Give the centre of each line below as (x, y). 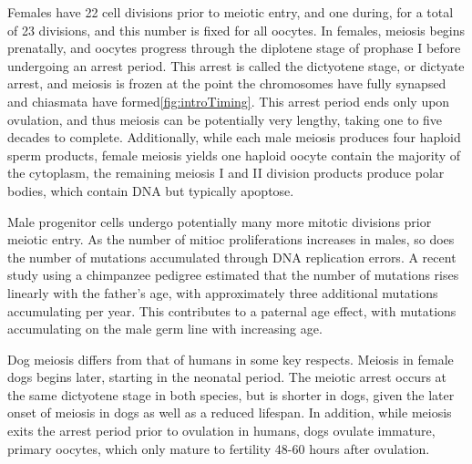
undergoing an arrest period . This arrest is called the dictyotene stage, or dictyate (236, 65)
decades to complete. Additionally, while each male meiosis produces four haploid (234, 137)
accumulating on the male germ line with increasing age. (165, 329)
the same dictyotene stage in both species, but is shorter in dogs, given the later (231, 394)
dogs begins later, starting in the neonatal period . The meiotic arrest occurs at (227, 377)
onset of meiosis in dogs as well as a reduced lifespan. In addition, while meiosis (230, 412)
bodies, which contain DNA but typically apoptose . (151, 190)
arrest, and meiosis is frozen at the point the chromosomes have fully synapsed (227, 83)
